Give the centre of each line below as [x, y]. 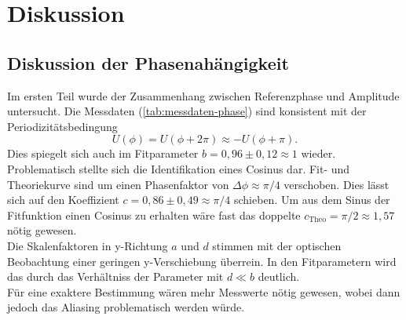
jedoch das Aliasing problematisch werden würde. [126, 307]
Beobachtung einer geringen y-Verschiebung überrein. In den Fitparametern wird [202, 261]
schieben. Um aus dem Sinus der [312, 200]
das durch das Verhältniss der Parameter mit [115, 276]
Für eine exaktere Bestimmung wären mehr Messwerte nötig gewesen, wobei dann [204, 291]
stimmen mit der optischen [277, 245]
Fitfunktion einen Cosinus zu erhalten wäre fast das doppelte [154, 215]
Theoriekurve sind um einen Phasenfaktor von [118, 184]
